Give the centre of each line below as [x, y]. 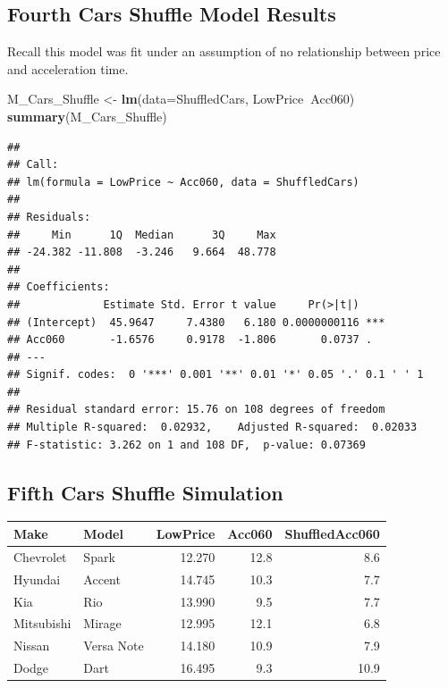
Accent [102, 579]
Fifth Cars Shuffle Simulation [145, 492]
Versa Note [114, 646]
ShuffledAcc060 [332, 533]
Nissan [32, 646]
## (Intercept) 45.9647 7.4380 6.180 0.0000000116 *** [196, 322]
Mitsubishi [42, 623]
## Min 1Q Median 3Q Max [142, 235]
